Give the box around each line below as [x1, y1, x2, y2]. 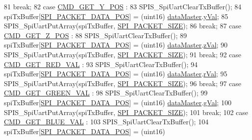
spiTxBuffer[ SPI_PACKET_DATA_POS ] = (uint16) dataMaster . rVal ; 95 [4, 69, 227, 79]
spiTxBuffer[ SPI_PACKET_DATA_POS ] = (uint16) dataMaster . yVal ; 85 [4, 11, 228, 21]
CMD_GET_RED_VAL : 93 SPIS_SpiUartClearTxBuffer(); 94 [4, 59, 198, 69]
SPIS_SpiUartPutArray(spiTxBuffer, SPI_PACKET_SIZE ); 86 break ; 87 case [4, 21, 242, 31]
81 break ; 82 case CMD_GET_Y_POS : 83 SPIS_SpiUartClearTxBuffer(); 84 [4, 1, 242, 11]
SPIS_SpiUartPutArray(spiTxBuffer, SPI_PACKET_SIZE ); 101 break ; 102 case [4, 107, 249, 117]
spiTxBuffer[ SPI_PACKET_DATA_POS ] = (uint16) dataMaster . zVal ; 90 [4, 40, 228, 50]
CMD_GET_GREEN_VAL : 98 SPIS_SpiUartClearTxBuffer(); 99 [4, 88, 208, 98]
